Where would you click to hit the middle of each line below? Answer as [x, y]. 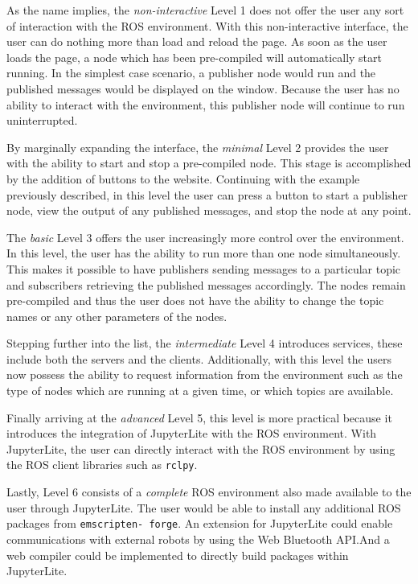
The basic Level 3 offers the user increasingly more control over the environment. [205, 237]
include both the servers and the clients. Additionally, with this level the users [199, 358]
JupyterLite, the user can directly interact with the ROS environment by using [201, 448]
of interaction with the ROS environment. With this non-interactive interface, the [207, 25]
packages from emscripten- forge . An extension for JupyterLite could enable [200, 523]
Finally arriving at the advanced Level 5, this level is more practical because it [199, 417]
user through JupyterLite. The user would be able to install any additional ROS [204, 507]
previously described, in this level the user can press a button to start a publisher [207, 194]
